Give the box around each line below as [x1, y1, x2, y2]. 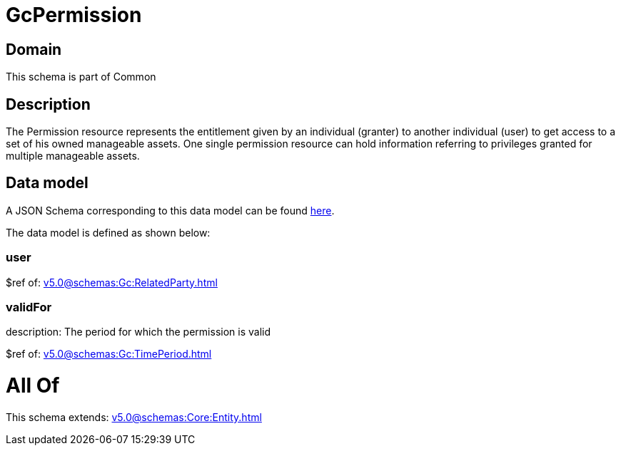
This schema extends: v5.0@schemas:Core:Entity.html [6, 410, 262, 423]
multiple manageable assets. [6, 150, 140, 162]
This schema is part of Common [6, 71, 156, 83]
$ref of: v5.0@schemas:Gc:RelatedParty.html [6, 276, 218, 289]
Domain [6, 40, 62, 58]
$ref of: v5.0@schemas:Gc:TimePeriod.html [6, 348, 212, 361]
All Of [6, 373, 60, 398]
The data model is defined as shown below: [6, 226, 211, 239]
